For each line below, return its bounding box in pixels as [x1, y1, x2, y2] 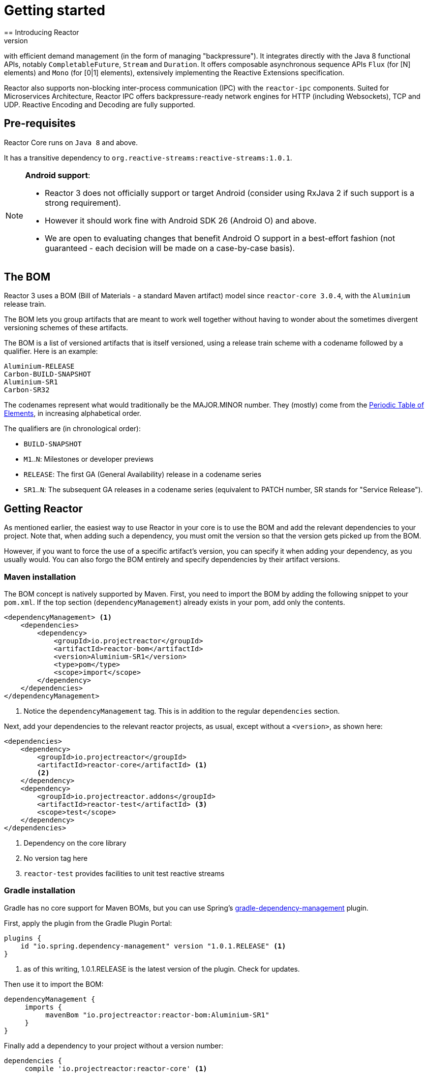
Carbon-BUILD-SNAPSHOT [4, 370, 92, 379]
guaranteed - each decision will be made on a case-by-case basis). [45, 243, 295, 253]
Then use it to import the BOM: [4, 979, 104, 988]
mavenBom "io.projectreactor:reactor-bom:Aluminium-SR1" [45, 1010, 270, 1019]
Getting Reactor [4, 502, 83, 515]
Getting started [4, 2, 105, 19]
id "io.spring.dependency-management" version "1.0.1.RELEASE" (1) [20, 942, 286, 950]
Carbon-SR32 [4, 386, 50, 394]
